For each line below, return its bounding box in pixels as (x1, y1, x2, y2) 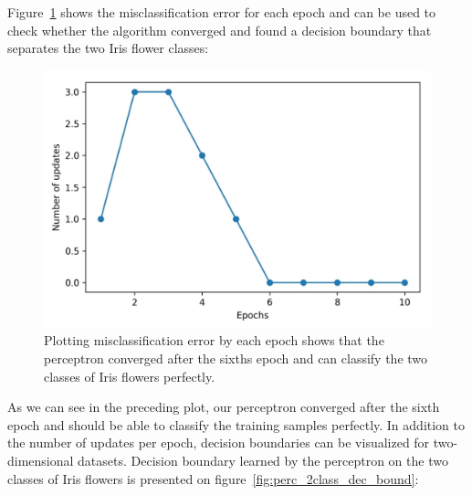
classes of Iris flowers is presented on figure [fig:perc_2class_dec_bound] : (7, 469, 419, 488)
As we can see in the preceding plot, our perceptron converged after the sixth (7, 397, 440, 416)
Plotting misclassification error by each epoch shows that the (44, 331, 384, 350)
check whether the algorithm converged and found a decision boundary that (7, 20, 432, 39)
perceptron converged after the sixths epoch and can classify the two (44, 348, 428, 367)
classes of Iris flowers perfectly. (44, 366, 215, 385)
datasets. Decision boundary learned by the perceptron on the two (78, 450, 448, 469)
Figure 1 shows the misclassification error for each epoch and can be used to (7, 3, 436, 21)
